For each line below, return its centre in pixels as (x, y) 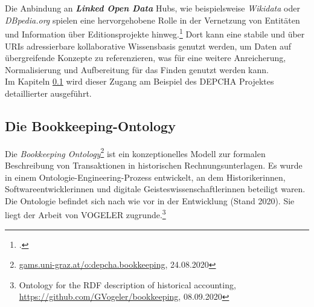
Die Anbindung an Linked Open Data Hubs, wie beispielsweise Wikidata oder (152, 8)
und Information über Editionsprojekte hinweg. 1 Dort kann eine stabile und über (155, 33)
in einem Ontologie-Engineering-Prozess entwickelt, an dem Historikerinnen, (145, 177)
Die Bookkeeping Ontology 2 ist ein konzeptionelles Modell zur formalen (135, 152)
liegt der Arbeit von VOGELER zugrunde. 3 (85, 214)
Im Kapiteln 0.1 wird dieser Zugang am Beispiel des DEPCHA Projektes (139, 81)
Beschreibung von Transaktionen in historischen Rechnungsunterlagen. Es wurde (154, 165)
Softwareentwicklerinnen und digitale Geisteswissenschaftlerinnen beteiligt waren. (155, 189)
